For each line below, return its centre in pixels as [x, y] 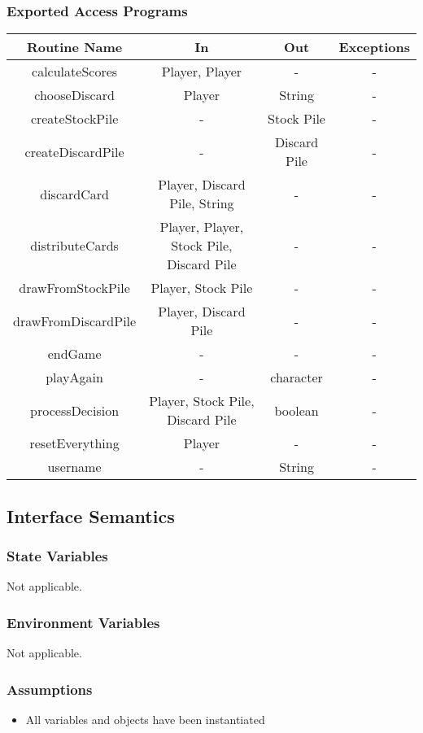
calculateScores [75, 72]
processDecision [75, 410]
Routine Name [74, 47]
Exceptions [374, 47]
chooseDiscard [74, 95]
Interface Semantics [91, 515]
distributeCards [74, 246]
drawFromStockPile [74, 288]
